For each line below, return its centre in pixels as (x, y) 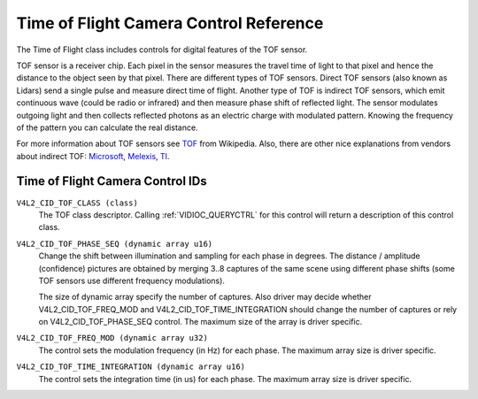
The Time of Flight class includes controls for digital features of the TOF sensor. (162, 50)
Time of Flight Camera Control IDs (112, 181)
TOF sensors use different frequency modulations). (132, 280)
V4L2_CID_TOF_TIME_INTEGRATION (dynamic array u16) (131, 367)
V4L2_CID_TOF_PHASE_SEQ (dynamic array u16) (115, 244)
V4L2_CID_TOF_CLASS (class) (77, 203)
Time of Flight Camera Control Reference (170, 23)
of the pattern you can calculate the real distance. (107, 127)
